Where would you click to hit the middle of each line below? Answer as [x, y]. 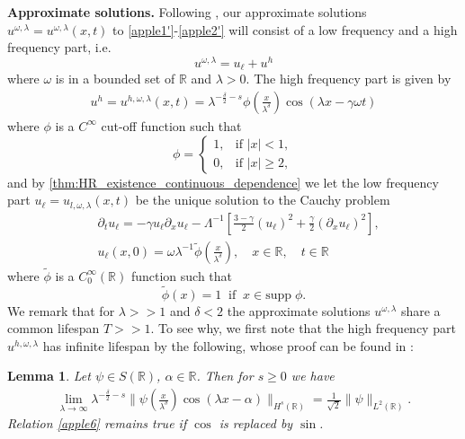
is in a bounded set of [115, 79]
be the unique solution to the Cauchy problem [263, 200]
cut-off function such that [171, 125]
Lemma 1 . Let [49, 376]
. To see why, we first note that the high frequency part [303, 328]
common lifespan [54, 328]
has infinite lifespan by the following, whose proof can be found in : [228, 345]
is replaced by [256, 423]
